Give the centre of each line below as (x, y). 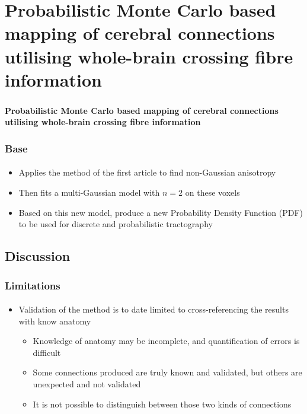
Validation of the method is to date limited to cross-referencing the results (153, 309)
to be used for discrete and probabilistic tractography (116, 224)
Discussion (38, 256)
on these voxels (212, 192)
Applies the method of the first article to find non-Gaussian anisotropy (147, 172)
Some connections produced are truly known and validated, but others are (167, 372)
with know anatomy (55, 321)
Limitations (33, 285)
